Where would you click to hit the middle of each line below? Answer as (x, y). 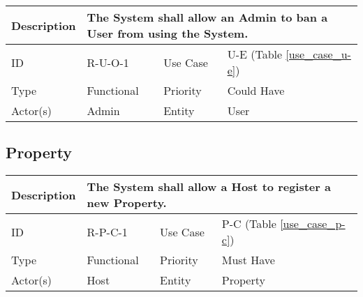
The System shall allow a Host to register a (209, 187)
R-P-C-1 (107, 231)
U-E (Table (255, 54)
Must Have (248, 260)
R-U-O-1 (108, 62)
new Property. (127, 203)
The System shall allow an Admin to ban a (207, 17)
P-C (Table (249, 224)
